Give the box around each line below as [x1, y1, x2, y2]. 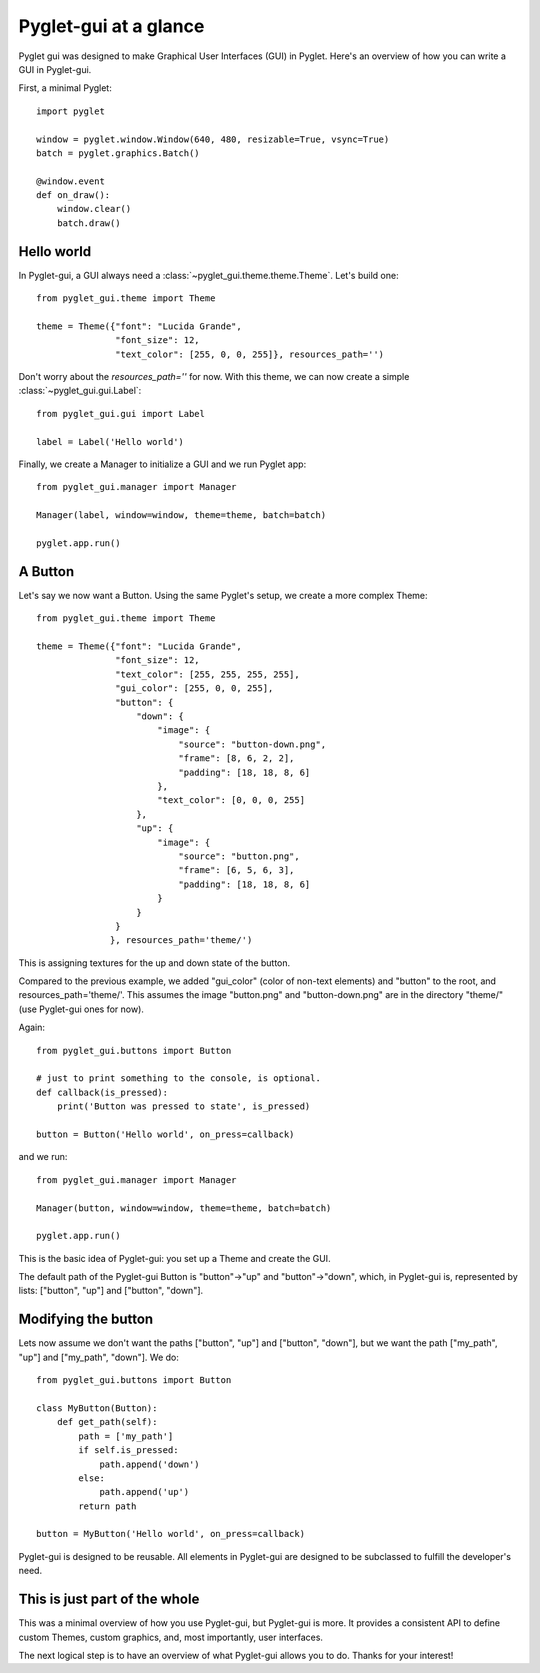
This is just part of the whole [18, 1591, 200, 1608]
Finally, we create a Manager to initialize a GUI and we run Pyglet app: [18, 458, 307, 470]
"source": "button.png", [178, 850, 300, 862]
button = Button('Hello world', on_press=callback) [36, 1128, 295, 1140]
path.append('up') [99, 1486, 190, 1498]
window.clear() [56, 203, 132, 215]
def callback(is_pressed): [36, 1086, 169, 1098]
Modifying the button [18, 1311, 154, 1328]
